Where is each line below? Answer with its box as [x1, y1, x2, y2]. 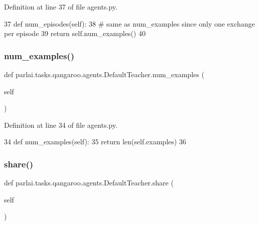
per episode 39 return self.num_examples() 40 [4, 28, 146, 39]
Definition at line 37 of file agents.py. [4, 2, 117, 12]
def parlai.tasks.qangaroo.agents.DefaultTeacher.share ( [4, 177, 174, 188]
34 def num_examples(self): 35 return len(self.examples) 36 [4, 136, 186, 147]
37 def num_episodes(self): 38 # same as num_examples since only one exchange [4, 18, 255, 29]
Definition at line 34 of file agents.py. [4, 119, 117, 130]
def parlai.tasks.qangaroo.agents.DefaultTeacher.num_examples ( [4, 69, 204, 79]
